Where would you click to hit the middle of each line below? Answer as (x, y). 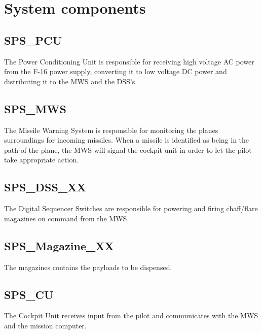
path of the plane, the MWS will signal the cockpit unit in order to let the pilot (128, 149)
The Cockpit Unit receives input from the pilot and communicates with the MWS (131, 315)
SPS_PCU (33, 40)
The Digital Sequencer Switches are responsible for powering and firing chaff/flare (131, 208)
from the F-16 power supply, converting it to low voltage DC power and (116, 71)
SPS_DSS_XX (45, 187)
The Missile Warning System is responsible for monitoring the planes (111, 130)
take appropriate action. (42, 160)
